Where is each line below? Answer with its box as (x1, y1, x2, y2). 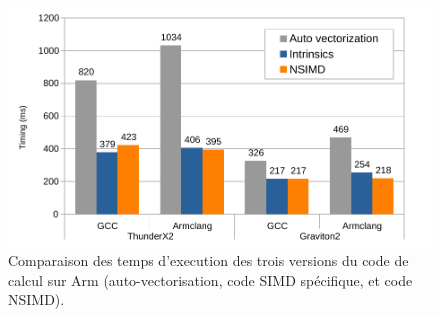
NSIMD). (8, 289, 65, 310)
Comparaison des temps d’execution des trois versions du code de (8, 250, 409, 271)
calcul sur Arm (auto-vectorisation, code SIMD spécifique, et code (8, 269, 413, 290)
